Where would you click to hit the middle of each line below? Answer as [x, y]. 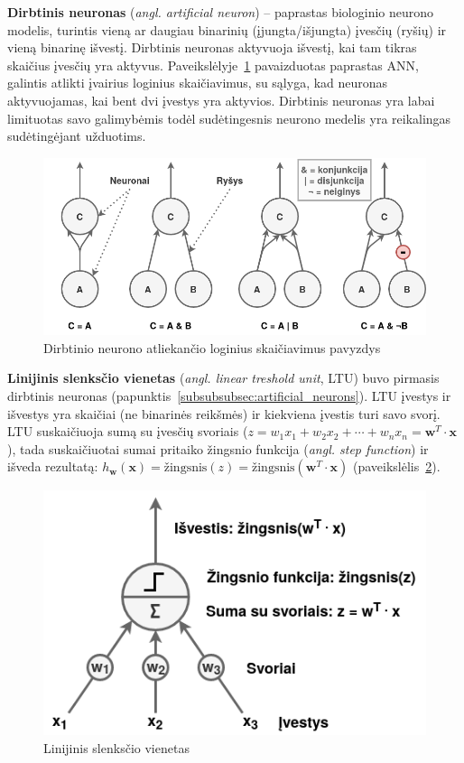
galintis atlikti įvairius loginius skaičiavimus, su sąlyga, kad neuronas [198, 83]
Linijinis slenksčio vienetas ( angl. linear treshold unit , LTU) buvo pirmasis [223, 378]
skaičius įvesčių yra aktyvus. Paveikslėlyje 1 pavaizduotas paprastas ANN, [213, 65]
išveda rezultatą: [53, 466]
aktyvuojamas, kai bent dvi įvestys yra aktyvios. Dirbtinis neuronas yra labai [221, 100]
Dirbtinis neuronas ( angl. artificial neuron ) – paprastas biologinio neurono [221, 12]
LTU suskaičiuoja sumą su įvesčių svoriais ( [128, 431]
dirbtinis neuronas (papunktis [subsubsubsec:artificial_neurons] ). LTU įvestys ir [229, 395]
